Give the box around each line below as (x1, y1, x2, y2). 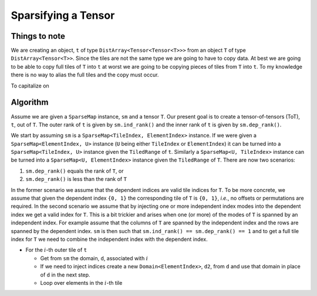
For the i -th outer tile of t (25, 247, 87, 254)
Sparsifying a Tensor (11, 9, 115, 22)
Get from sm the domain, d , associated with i (40, 254, 149, 261)
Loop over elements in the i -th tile (40, 279, 123, 286)
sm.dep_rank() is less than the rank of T (25, 176, 127, 183)
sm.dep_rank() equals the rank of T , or (25, 167, 124, 174)
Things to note (11, 31, 66, 41)
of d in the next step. (40, 271, 90, 278)
